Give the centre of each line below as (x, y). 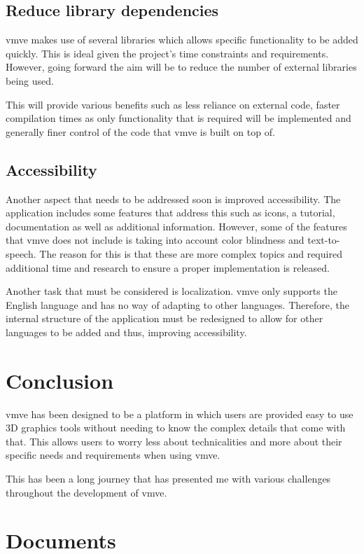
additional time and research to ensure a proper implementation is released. (168, 267)
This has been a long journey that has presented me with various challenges (168, 478)
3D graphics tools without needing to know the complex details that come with (176, 428)
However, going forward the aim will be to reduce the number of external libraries (181, 67)
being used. (30, 80)
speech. (21, 253)
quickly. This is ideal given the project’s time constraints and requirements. (167, 53)
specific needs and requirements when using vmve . (113, 455)
